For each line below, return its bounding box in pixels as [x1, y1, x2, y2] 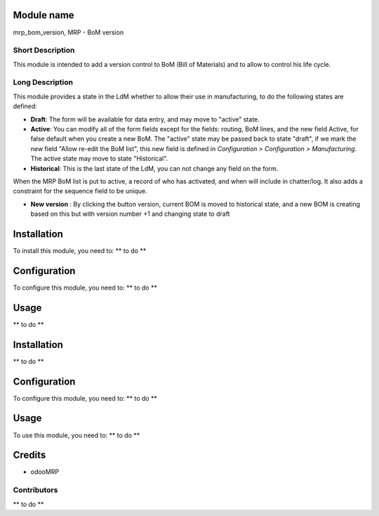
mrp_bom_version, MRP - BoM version [13, 28, 124, 37]
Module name [13, 9, 74, 21]
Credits [13, 449, 46, 461]
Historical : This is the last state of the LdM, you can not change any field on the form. [30, 164, 279, 172]
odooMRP [30, 467, 60, 476]
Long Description [13, 77, 74, 87]
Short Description [13, 46, 75, 56]
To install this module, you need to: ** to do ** [13, 247, 147, 254]
